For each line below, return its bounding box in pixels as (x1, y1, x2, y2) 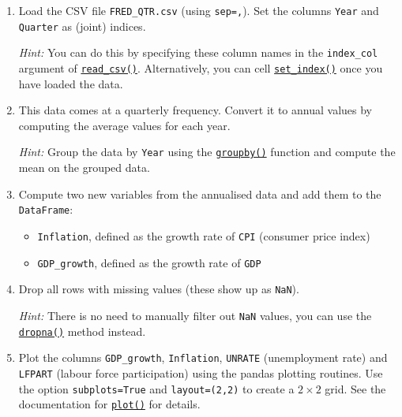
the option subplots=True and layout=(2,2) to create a (18, 380, 295, 397)
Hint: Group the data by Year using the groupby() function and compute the (18, 143, 396, 160)
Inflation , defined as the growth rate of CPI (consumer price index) (37, 227, 370, 244)
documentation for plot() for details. (18, 396, 201, 412)
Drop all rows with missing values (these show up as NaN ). (18, 281, 299, 297)
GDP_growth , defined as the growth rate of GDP (37, 254, 261, 270)
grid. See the (325, 380, 386, 397)
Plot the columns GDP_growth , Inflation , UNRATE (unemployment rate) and (18, 349, 388, 366)
